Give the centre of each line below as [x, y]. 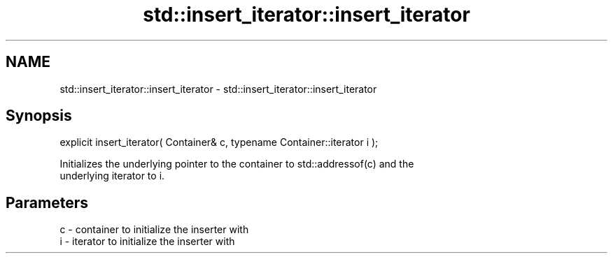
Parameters [47, 202]
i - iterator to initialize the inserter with [147, 242]
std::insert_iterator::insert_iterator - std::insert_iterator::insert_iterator [218, 89]
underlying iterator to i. [112, 176]
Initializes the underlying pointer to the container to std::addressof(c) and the [237, 164]
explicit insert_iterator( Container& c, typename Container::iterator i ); [219, 142]
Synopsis [39, 116]
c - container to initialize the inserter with [154, 230]
